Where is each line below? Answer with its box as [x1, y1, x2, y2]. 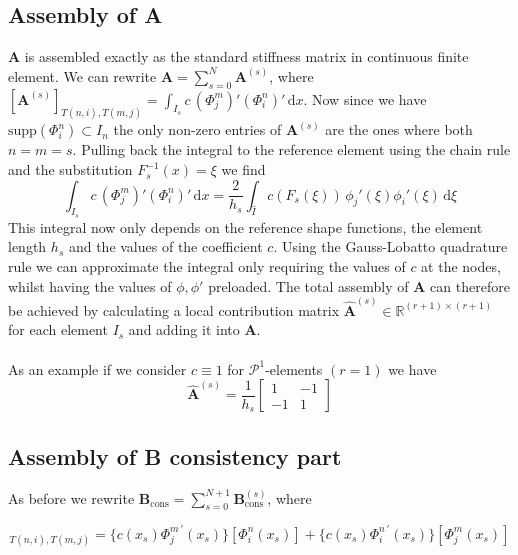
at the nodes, [421, 256, 501, 277]
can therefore [430, 275, 510, 296]
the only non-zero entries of [113, 119, 282, 140]
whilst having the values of [8, 275, 172, 296]
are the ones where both [325, 119, 473, 140]
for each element [8, 319, 108, 340]
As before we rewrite [8, 487, 135, 508]
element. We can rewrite [8, 65, 157, 86]
